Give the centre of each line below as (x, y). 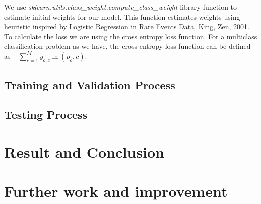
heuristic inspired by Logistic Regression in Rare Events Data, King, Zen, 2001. (127, 26)
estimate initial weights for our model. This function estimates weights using (122, 16)
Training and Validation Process (90, 85)
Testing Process (46, 114)
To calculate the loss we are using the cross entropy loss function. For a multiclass (131, 36)
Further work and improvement (116, 191)
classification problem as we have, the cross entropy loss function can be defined (127, 46)
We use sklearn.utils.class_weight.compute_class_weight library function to (121, 7)
